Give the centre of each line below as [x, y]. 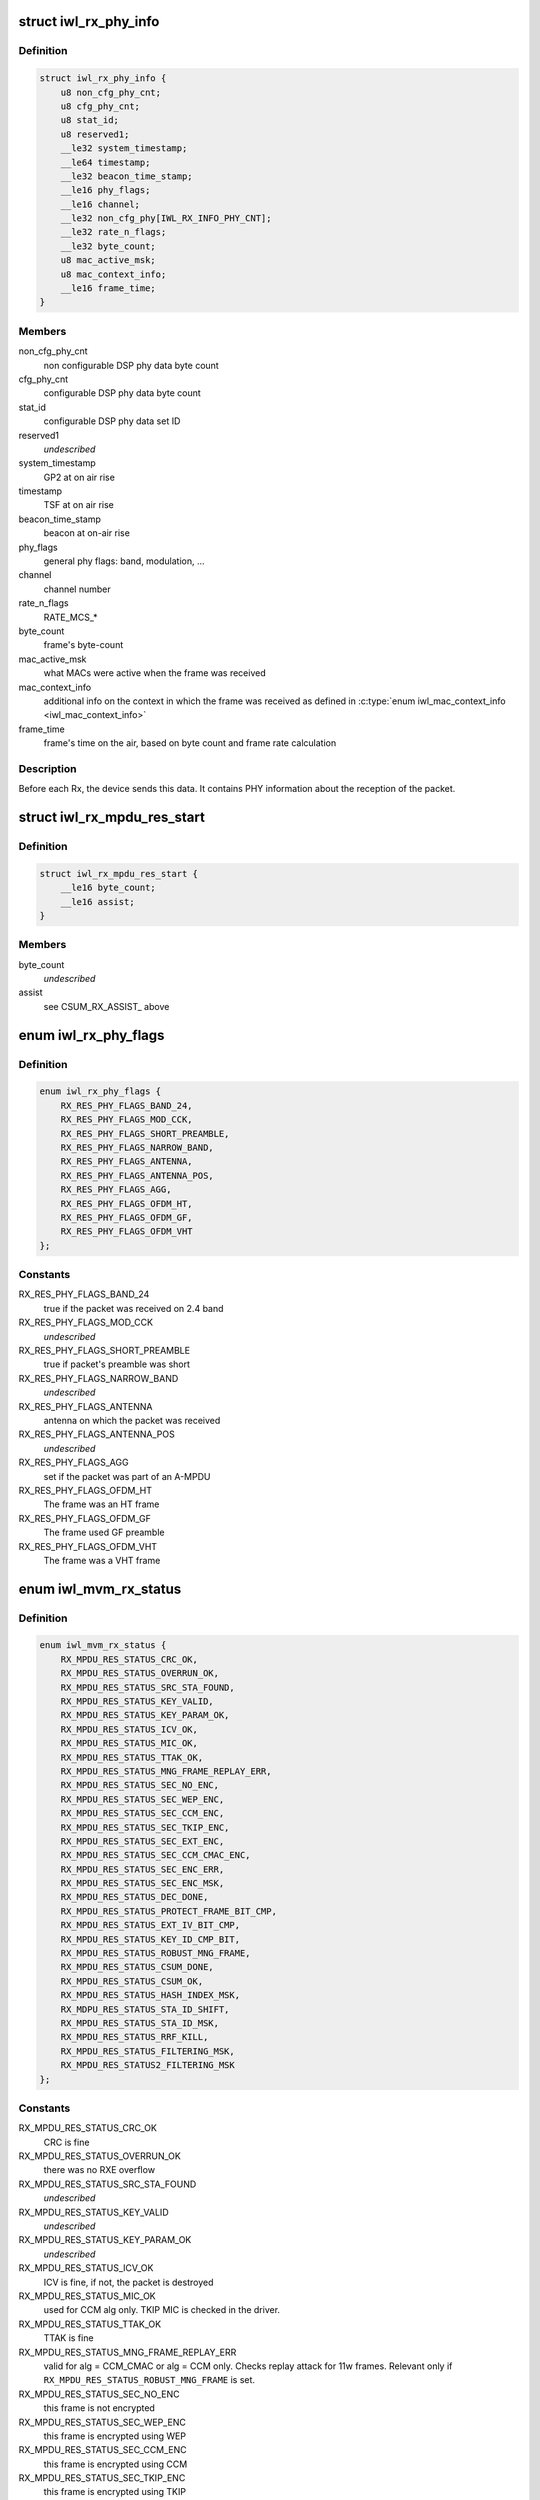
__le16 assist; [97, 901]
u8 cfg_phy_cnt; [100, 106]
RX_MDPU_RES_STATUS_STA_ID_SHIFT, [145, 2009]
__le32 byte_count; [108, 246]
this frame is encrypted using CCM [115, 2464]
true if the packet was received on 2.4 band [133, 1308]
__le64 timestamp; [105, 162]
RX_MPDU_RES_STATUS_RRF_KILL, [134, 2037]
